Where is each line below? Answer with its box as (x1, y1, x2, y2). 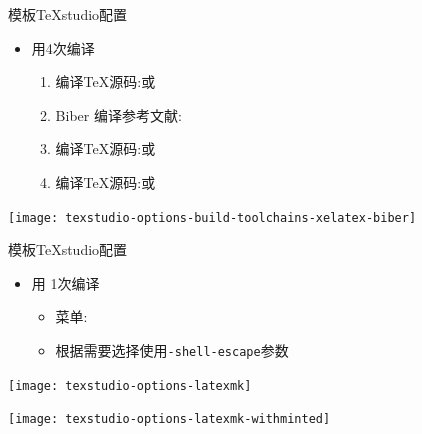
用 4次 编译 (31, 37, 95, 58)
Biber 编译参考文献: (55, 104, 182, 125)
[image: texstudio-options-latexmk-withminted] (8, 412, 331, 427)
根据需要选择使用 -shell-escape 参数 (55, 340, 289, 360)
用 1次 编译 (31, 272, 100, 293)
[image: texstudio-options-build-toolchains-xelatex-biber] (8, 210, 417, 225)
